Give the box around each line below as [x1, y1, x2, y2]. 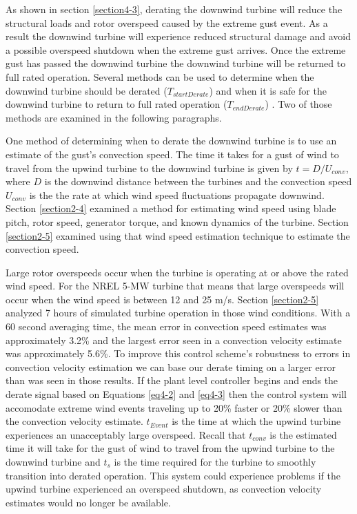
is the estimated [269, 427, 337, 441]
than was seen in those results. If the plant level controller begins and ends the [6, 373, 338, 388]
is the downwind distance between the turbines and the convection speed [44, 174, 352, 189]
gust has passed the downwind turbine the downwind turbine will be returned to [6, 56, 346, 70]
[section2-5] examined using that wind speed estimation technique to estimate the [6, 228, 350, 242]
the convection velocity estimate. [6, 414, 143, 428]
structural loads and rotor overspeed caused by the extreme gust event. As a [6, 15, 328, 30]
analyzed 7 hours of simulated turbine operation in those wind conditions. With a [6, 305, 351, 320]
